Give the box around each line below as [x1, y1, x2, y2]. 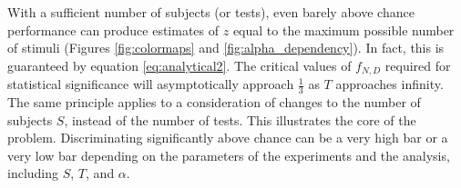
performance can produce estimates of [7, 20, 220, 39]
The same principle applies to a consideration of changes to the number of [7, 93, 421, 112]
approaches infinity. [335, 74, 444, 94]
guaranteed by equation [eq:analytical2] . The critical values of [7, 55, 352, 74]
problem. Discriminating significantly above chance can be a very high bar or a [7, 128, 448, 147]
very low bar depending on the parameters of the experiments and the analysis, [7, 145, 450, 164]
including [7, 163, 59, 183]
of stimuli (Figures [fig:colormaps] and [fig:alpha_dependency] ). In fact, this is [7, 38, 445, 57]
